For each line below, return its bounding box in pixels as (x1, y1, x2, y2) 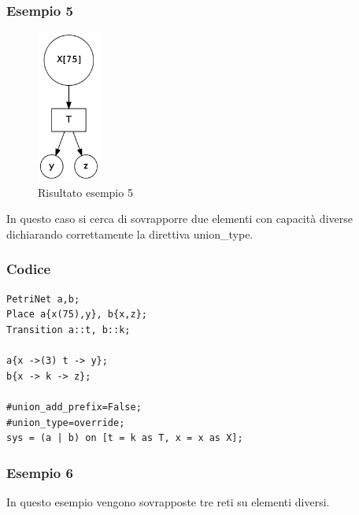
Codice (6, 259, 51, 279)
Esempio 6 (6, 462, 73, 482)
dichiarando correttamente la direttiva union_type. (6, 225, 254, 242)
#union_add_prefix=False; (6, 401, 142, 413)
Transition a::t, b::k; (6, 324, 131, 335)
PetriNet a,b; (6, 293, 80, 305)
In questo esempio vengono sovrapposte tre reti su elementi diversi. (6, 493, 330, 509)
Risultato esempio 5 (38, 183, 133, 200)
